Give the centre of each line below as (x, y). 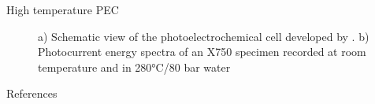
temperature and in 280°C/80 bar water (134, 67)
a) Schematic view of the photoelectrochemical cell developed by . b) (204, 36)
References (32, 93)
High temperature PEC (63, 9)
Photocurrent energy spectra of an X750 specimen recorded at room (202, 52)
